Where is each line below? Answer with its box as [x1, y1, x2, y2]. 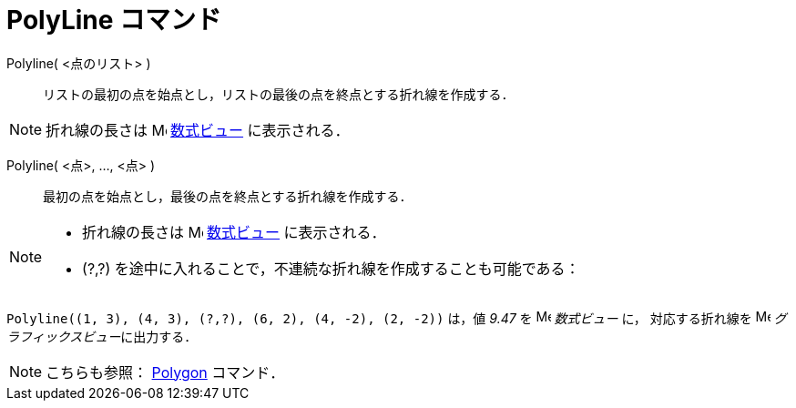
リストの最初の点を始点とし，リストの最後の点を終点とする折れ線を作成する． [43, 86, 515, 102]
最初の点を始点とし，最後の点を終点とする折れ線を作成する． [43, 188, 413, 204]
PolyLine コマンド [6, 5, 222, 36]
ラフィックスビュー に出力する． [6, 328, 198, 344]
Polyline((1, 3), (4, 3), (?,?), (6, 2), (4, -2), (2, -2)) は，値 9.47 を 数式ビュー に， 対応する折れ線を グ [6, 310, 787, 326]
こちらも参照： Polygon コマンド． [46, 362, 285, 382]
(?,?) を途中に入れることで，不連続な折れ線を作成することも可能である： [82, 259, 580, 278]
